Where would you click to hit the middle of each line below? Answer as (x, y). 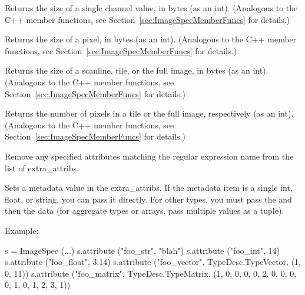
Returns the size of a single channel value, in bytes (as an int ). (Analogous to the (151, 8)
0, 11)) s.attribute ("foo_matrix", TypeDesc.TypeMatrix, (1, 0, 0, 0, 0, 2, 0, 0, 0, (151, 273)
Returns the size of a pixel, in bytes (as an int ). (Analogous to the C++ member (151, 39)
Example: (22, 230)
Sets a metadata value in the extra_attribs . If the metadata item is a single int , (149, 188)
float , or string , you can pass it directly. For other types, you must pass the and (148, 199)
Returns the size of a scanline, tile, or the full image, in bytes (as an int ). (137, 70)
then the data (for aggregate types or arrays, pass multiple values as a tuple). (145, 211)
